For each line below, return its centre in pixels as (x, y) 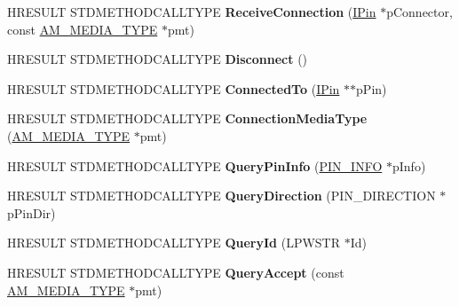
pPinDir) (32, 212)
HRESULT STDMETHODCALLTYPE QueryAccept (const (176, 272)
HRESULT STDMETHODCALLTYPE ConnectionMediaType (187, 118)
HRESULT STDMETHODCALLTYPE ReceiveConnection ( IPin (192, 12)
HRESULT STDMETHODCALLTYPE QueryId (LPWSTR (174, 243)
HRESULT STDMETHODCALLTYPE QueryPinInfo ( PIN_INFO (195, 165)
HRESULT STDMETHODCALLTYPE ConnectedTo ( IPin (174, 88)
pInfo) (409, 165)
